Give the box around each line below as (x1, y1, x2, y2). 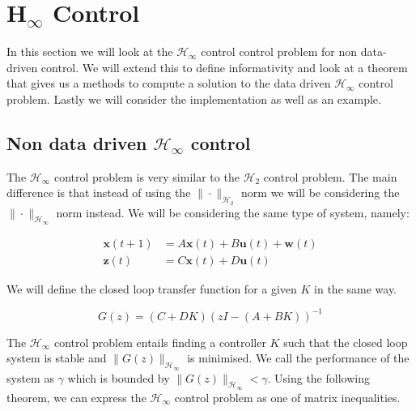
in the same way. (314, 280, 397, 297)
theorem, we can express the (6, 388, 146, 405)
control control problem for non (201, 43, 357, 60)
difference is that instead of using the (6, 184, 191, 201)
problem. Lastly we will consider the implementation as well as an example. (6, 90, 381, 107)
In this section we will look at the (6, 43, 173, 60)
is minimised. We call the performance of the (187, 349, 410, 366)
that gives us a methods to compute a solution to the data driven (6, 75, 331, 92)
